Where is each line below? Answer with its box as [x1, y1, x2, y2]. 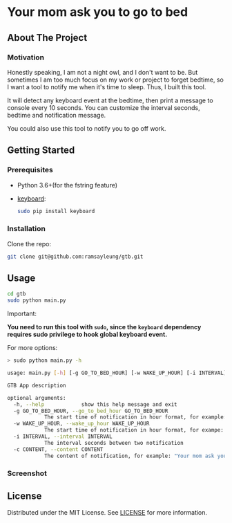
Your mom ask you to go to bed [7, 4, 188, 20]
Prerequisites [7, 165, 53, 175]
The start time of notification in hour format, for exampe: [43, 427, 224, 434]
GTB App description [7, 382, 67, 389]
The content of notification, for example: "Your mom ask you [43, 452, 227, 459]
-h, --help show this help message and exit [13, 401, 177, 408]
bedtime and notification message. [7, 111, 106, 119]
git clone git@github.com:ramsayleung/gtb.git [7, 253, 144, 260]
